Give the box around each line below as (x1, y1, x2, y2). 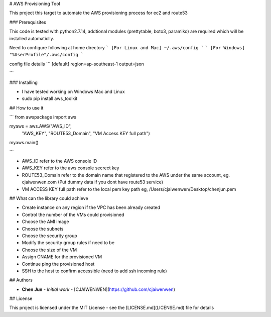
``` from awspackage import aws (9, 114, 77, 120)
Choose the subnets (22, 226, 64, 232)
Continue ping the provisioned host (22, 261, 95, 267)
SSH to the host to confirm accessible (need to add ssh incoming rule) (22, 268, 168, 274)
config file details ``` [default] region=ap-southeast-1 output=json (9, 61, 144, 67)
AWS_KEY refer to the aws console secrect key (22, 165, 119, 171)
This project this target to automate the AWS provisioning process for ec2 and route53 (9, 10, 188, 16)
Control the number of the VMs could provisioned (22, 212, 124, 218)
